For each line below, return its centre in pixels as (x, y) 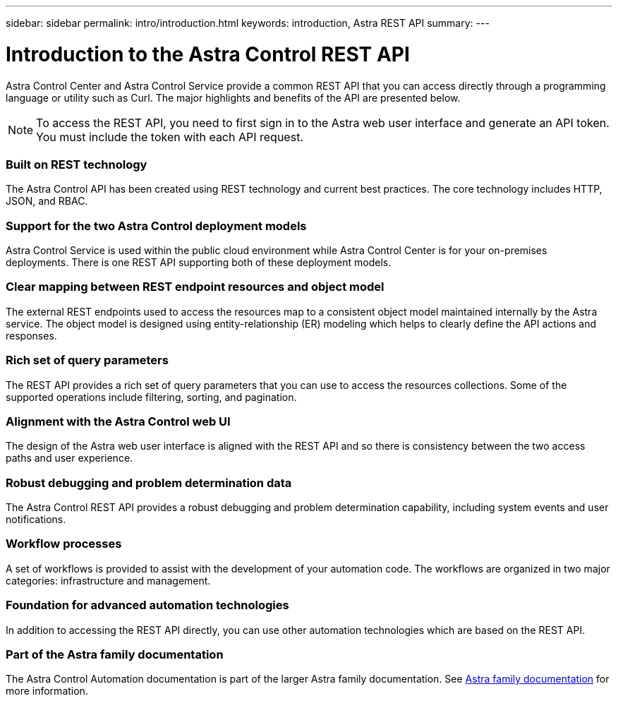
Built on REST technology (77, 164)
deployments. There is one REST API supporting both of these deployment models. (199, 262)
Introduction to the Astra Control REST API (208, 54)
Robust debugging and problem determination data (149, 483)
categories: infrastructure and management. (108, 580)
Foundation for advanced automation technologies (147, 605)
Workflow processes (64, 544)
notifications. (36, 519)
